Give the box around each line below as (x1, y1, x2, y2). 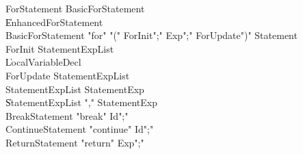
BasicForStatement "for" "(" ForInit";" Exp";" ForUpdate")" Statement (5, 28, 298, 42)
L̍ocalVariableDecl (5, 55, 81, 69)
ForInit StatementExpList (5, 41, 114, 55)
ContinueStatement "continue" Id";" (5, 122, 154, 136)
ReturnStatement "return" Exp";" (5, 135, 144, 149)
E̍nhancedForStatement (5, 14, 103, 29)
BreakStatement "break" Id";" (5, 108, 129, 123)
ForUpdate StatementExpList (5, 68, 130, 82)
